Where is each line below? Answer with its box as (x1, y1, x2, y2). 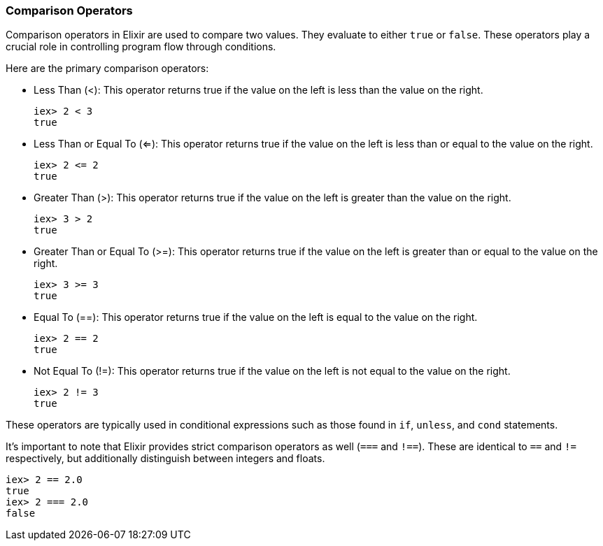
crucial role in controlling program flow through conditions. (6, 41, 276, 53)
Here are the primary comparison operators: (6, 62, 209, 75)
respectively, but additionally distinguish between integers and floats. (6, 452, 325, 465)
